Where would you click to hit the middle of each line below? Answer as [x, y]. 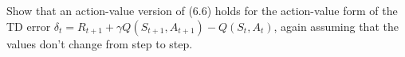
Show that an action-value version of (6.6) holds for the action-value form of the [202, 10]
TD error [29, 26]
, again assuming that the [336, 26]
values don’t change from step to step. [100, 43]
